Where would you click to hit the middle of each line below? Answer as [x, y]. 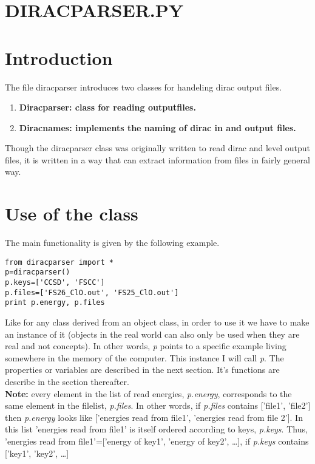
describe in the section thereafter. [67, 382]
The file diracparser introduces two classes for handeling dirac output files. [144, 87]
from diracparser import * [59, 262]
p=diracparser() [38, 272]
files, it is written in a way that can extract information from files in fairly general [157, 159]
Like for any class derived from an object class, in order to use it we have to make [157, 322]
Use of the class [72, 213]
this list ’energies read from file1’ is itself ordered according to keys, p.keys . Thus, [156, 429]
